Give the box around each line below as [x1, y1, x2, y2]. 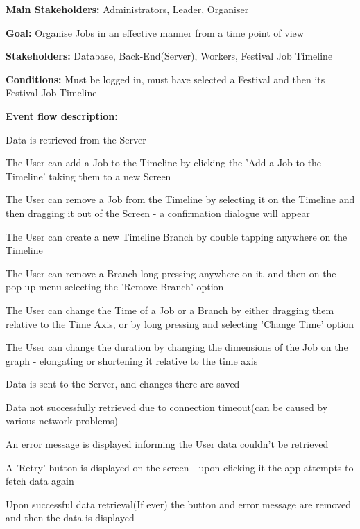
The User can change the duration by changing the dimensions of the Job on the [6, 340, 348, 354]
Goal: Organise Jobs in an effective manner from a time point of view [6, 25, 304, 40]
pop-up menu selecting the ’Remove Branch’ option [6, 279, 224, 294]
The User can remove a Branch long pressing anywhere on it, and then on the [6, 266, 336, 280]
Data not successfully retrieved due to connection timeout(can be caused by [6, 399, 328, 414]
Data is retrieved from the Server [6, 132, 146, 146]
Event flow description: [6, 108, 118, 123]
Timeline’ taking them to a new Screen [6, 168, 171, 183]
